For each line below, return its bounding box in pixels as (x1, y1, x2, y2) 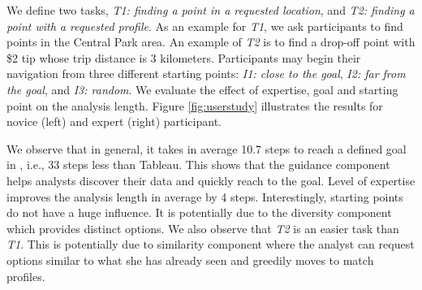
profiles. (6, 267, 45, 284)
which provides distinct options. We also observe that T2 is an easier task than (6, 219, 399, 236)
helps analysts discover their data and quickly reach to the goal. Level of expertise (6, 171, 416, 188)
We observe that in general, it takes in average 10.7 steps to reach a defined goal (6, 140, 407, 157)
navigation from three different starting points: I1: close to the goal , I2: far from (6, 65, 406, 82)
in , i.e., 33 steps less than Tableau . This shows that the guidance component (6, 156, 390, 173)
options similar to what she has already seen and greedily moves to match (6, 251, 374, 268)
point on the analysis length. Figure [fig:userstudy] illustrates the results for (6, 97, 383, 114)
